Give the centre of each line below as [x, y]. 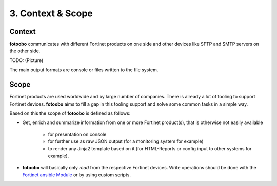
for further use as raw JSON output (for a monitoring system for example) [126, 141]
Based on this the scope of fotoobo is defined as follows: [70, 113]
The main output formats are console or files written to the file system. [84, 70]
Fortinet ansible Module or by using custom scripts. [76, 175]
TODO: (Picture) [26, 60]
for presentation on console [77, 134]
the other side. [25, 51]
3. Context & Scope [51, 13]
